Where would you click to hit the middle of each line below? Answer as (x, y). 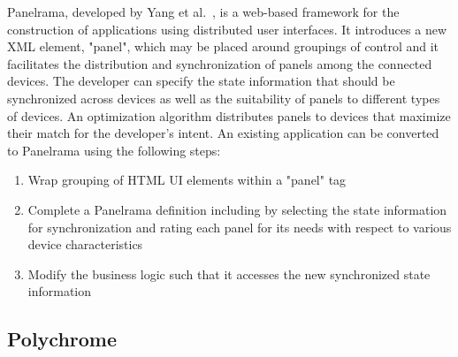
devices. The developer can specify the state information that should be (201, 81)
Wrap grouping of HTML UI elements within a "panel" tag (187, 180)
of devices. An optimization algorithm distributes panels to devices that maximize (229, 115)
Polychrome (62, 339)
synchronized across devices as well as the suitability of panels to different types (224, 98)
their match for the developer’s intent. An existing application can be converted (223, 133)
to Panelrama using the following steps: (114, 150)
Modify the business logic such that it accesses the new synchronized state (229, 273)
